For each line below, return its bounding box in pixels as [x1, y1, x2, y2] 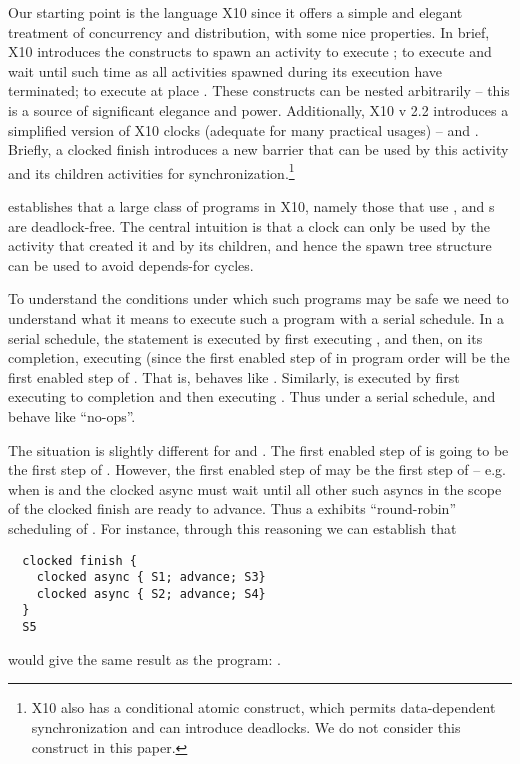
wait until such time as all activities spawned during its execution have [8, 60, 443, 81]
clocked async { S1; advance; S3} [36, 570, 266, 585]
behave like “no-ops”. [8, 405, 136, 426]
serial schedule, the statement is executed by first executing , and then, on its [8, 327, 483, 348]
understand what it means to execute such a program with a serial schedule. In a [8, 307, 504, 328]
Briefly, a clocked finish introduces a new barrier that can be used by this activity [8, 139, 509, 160]
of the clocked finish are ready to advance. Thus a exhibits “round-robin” [8, 498, 457, 519]
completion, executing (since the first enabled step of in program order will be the [8, 347, 510, 368]
